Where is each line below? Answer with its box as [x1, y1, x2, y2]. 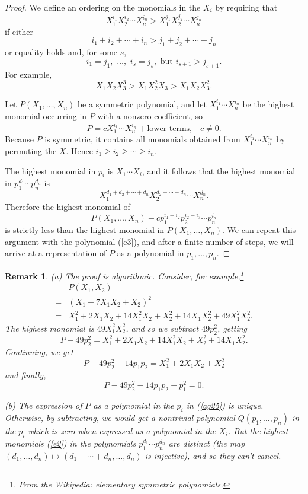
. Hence [66, 144, 93, 157]
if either [5, 25, 33, 37]
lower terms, [147, 124, 192, 133]
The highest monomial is [5, 321, 94, 334]
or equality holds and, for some [5, 46, 118, 58]
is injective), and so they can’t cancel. [145, 449, 281, 461]
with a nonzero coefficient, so [97, 109, 203, 122]
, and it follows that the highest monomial [142, 164, 296, 177]
